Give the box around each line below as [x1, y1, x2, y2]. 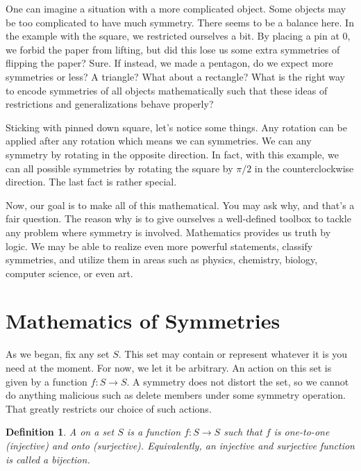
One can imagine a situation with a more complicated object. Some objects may [6, 1, 346, 15]
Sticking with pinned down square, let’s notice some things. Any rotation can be [6, 119, 347, 134]
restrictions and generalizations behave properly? [6, 97, 214, 111]
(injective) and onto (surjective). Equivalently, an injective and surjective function [6, 438, 355, 452]
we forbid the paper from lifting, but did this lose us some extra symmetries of [6, 42, 340, 56]
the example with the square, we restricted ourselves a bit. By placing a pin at [6, 28, 339, 43]
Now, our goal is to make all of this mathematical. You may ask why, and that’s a [6, 197, 355, 212]
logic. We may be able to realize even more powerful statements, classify [6, 238, 313, 253]
